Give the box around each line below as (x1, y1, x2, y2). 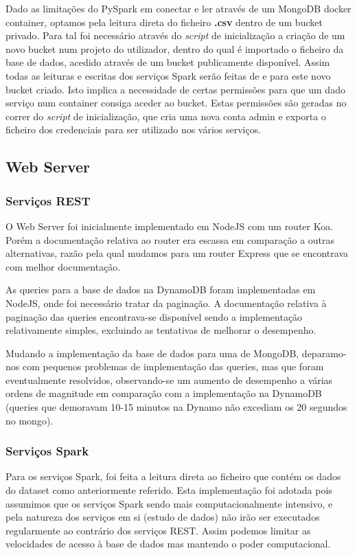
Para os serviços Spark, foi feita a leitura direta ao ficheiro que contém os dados (5, 469, 341, 484)
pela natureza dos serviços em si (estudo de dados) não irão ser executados (5, 510, 320, 524)
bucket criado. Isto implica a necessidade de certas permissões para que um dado (5, 82, 345, 96)
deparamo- (301, 346, 347, 360)
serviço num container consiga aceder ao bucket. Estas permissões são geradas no (5, 95, 347, 110)
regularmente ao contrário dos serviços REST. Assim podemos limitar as (5, 523, 311, 537)
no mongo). (5, 413, 54, 427)
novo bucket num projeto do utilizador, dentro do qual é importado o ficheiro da (5, 41, 344, 56)
